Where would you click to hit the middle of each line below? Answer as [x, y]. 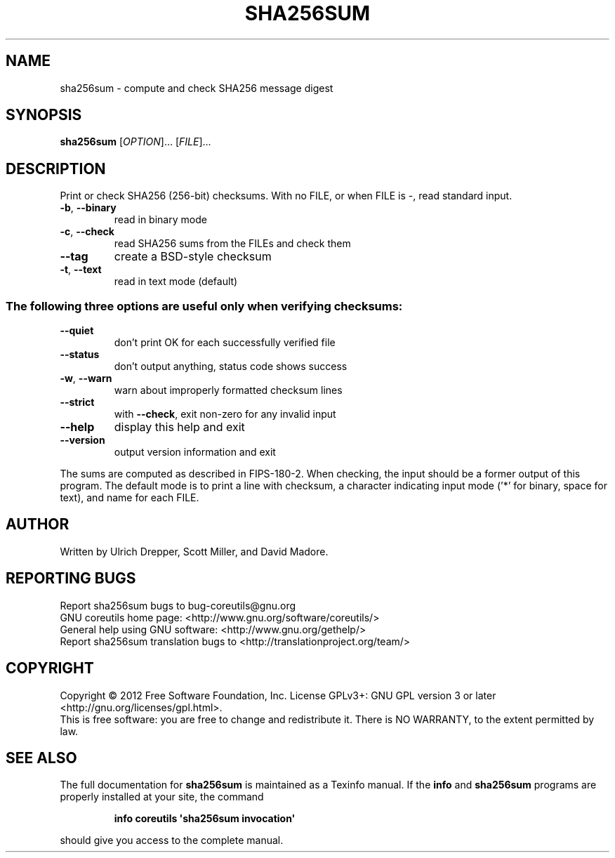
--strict [77, 402]
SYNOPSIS [44, 115]
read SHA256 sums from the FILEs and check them [232, 244]
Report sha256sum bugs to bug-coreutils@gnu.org [178, 605]
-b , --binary [88, 208]
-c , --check [87, 232]
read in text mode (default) [176, 282]
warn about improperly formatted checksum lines [228, 390]
